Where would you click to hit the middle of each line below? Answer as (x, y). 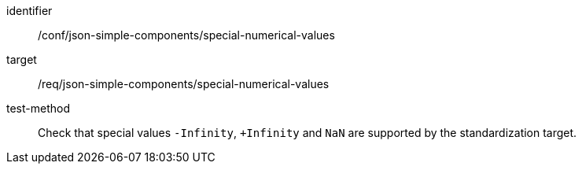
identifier (29, 11)
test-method (38, 108)
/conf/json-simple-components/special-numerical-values (186, 35)
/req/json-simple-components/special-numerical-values (184, 84)
